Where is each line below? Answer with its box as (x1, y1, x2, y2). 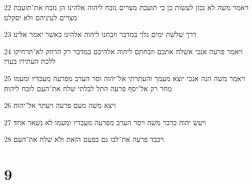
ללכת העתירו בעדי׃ (4, 56, 56, 66)
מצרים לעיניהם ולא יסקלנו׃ (4, 12, 77, 22)
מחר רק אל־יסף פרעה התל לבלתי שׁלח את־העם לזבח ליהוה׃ (4, 83, 172, 93)
